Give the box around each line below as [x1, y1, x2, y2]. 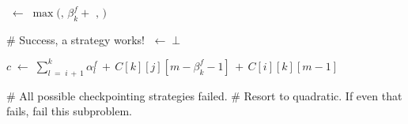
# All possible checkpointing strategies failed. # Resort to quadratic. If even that [6, 87, 402, 103]
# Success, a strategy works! [6, 31, 145, 47]
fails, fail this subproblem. [6, 103, 132, 119]
